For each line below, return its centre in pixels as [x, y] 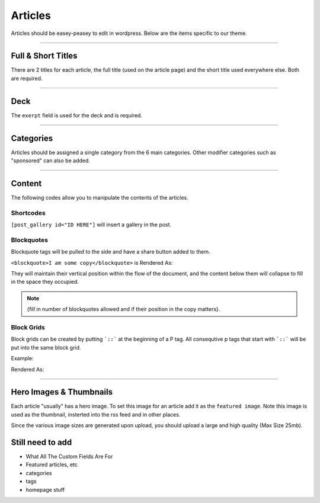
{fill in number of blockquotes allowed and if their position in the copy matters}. [124, 309]
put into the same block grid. [46, 347]
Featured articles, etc [52, 464]
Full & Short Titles [44, 56]
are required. [27, 78]
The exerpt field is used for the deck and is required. [76, 115]
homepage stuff [45, 489]
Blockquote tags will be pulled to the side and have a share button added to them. [111, 252]
